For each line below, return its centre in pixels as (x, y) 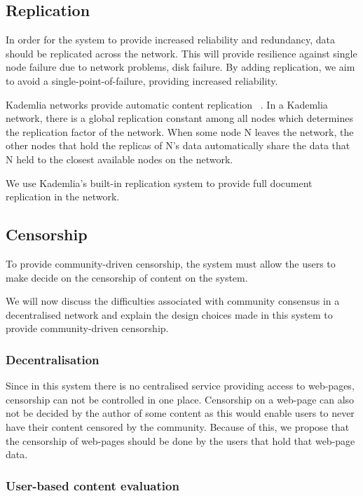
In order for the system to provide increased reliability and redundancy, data (170, 40)
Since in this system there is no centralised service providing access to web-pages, (180, 386)
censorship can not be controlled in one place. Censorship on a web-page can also (180, 399)
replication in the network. (63, 197)
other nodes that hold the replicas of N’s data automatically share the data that (178, 145)
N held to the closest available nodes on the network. (119, 159)
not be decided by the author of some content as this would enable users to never (180, 413)
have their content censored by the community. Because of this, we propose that (178, 426)
